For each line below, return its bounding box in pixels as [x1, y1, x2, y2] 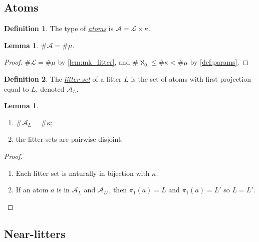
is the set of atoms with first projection [131, 73, 251, 84]
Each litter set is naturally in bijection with [16, 167, 150, 178]
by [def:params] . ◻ [190, 57, 248, 67]
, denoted [36, 83, 65, 94]
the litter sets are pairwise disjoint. [16, 134, 123, 144]
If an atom [16, 184, 49, 195]
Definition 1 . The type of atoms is [4, 23, 114, 34]
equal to [4, 83, 29, 94]
